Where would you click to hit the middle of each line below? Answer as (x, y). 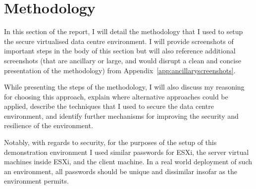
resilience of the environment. (49, 125)
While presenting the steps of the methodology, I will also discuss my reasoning (124, 87)
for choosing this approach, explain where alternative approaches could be (116, 96)
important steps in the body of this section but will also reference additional (120, 51)
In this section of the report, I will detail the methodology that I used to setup (124, 31)
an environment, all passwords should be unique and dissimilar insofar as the (121, 171)
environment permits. (36, 181)
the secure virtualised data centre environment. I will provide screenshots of (119, 41)
